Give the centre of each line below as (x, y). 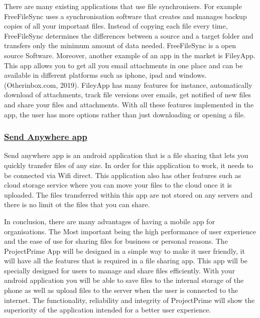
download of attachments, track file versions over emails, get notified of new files (128, 95)
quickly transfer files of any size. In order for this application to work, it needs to (129, 165)
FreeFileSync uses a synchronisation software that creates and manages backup (125, 16)
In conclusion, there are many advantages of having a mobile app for (109, 221)
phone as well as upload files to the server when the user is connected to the (121, 290)
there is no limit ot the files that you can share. (77, 204)
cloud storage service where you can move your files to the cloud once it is (118, 185)
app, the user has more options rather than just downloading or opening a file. (125, 114)
